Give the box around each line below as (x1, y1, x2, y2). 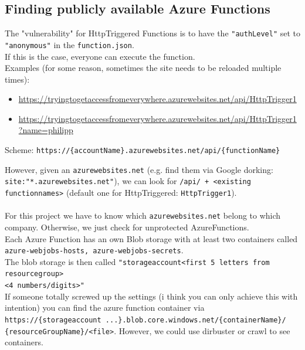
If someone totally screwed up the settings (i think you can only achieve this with (5, 290, 298, 302)
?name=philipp (18, 124, 73, 136)
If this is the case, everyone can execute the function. (5, 50, 195, 62)
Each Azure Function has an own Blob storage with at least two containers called (5, 232, 298, 244)
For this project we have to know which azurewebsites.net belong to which (5, 209, 281, 222)
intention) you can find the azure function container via (5, 301, 205, 314)
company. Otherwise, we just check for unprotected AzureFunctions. (5, 220, 249, 233)
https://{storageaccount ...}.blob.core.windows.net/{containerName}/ (5, 315, 286, 324)
